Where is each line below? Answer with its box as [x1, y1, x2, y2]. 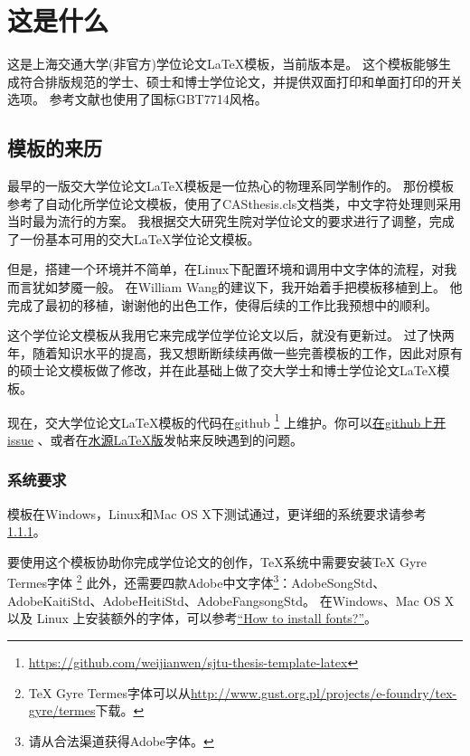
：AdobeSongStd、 [278, 573, 386, 592]
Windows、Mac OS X [332, 591, 455, 610]
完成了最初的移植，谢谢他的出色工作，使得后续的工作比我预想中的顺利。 [7, 295, 437, 314]
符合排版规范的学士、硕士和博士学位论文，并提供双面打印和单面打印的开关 [19, 71, 463, 90]
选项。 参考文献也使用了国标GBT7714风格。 [7, 90, 268, 109]
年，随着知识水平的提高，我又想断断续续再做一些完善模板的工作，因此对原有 [7, 343, 463, 362]
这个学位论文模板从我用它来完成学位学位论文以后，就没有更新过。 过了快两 [7, 326, 455, 345]
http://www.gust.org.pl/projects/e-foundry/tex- [190, 683, 457, 702]
